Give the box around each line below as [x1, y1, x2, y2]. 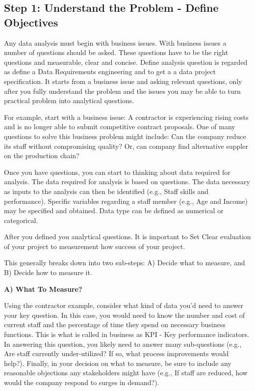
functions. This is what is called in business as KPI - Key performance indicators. [4, 329, 249, 339]
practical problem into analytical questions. [4, 95, 134, 106]
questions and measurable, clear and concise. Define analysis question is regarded [4, 56, 248, 67]
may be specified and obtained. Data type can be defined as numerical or [4, 205, 224, 216]
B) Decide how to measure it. [4, 267, 92, 278]
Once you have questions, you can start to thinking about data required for [4, 167, 230, 177]
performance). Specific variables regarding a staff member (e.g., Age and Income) [4, 195, 248, 206]
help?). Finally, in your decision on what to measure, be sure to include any [4, 358, 231, 368]
